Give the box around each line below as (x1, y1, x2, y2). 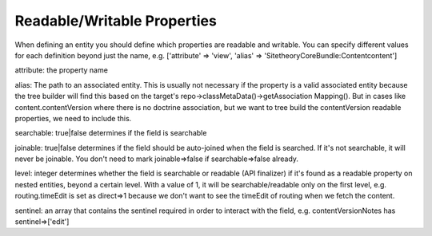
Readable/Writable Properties (14, 12, 218, 29)
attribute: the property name (14, 65, 108, 75)
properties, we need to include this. (14, 113, 132, 123)
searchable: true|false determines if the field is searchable (14, 128, 207, 138)
